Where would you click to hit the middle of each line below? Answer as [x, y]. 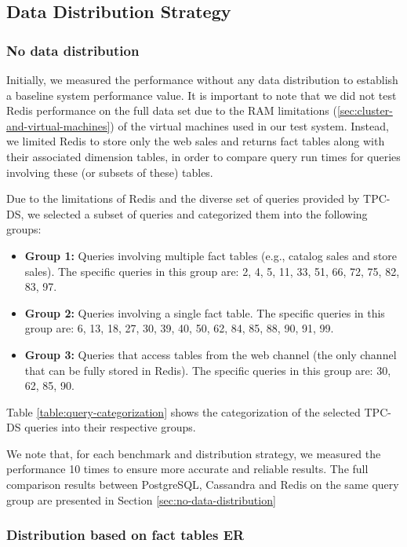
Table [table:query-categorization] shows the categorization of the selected [184, 411]
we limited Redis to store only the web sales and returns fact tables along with [196, 141]
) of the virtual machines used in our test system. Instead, [249, 125]
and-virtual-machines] [58, 125]
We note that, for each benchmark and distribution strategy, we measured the [194, 453]
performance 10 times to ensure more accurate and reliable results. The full [187, 469]
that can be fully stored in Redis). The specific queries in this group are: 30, [208, 370]
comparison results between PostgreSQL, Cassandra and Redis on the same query [203, 485]
